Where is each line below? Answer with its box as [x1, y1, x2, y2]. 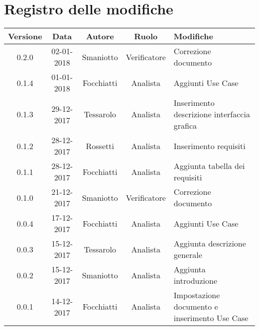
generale [173, 249, 202, 261]
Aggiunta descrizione [173, 238, 246, 249]
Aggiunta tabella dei [173, 160, 245, 172]
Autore [86, 30, 114, 42]
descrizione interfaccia [173, 108, 250, 120]
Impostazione [173, 289, 220, 301]
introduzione [173, 275, 218, 287]
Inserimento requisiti [173, 140, 246, 152]
